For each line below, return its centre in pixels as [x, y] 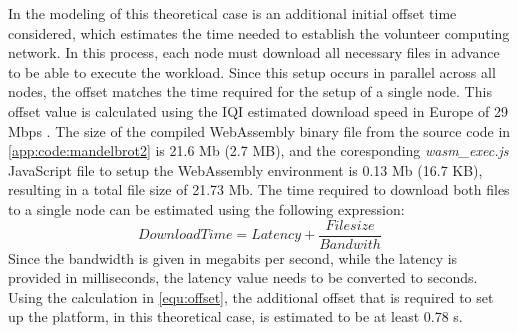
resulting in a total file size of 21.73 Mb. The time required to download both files [259, 189]
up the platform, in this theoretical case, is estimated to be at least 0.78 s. [235, 316]
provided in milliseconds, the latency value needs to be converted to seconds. [243, 277]
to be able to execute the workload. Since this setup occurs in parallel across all [252, 71]
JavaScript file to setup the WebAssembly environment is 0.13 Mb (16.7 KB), [245, 169]
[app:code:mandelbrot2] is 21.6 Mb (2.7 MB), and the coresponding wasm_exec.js [258, 150]
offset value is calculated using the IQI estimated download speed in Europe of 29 [258, 110]
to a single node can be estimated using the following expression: [206, 208]
